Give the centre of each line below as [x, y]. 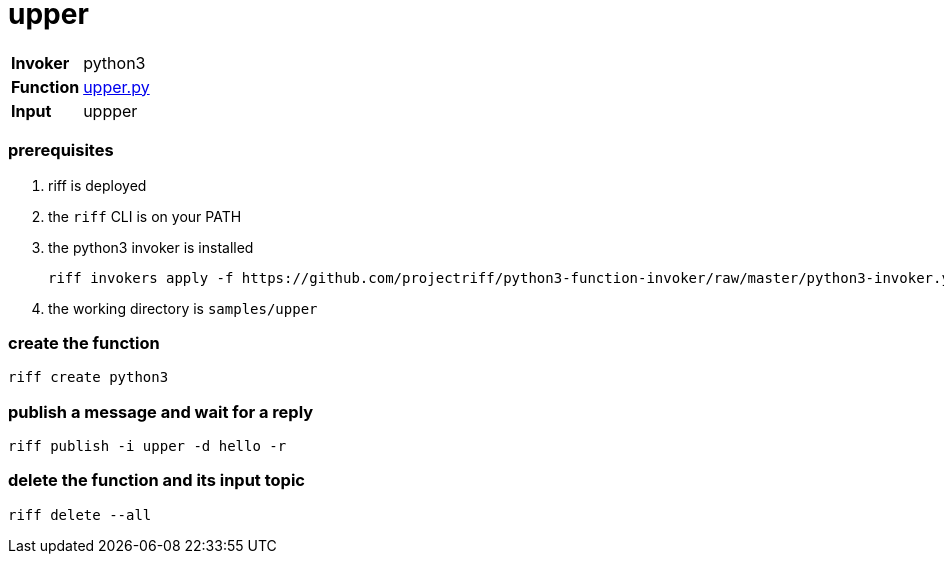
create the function [84, 342]
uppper [110, 110]
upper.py [116, 86]
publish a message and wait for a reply [161, 411]
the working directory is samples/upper [183, 308]
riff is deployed [97, 185]
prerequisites [61, 150]
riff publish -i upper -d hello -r [147, 446]
